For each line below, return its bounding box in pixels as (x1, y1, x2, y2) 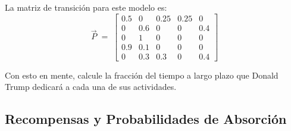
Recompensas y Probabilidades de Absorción (5, 110, 287, 128)
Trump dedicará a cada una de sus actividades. (5, 80, 177, 93)
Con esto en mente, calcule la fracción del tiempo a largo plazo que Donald (5, 68, 279, 81)
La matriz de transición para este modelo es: (5, 1, 167, 13)
